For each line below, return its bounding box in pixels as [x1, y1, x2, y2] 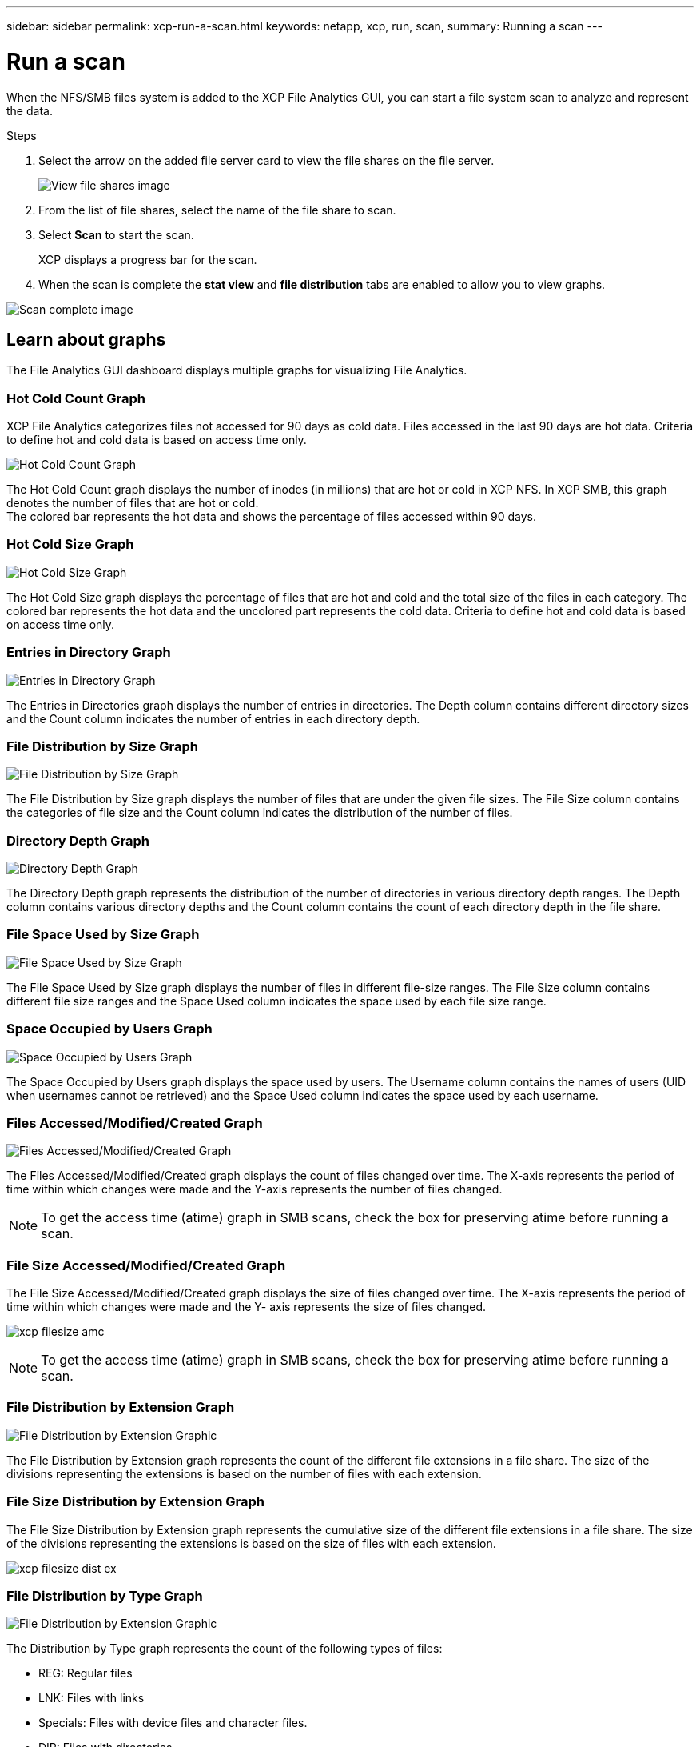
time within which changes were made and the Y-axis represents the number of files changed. [6, 1182, 503, 1197]
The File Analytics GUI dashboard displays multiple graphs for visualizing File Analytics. [6, 363, 467, 378]
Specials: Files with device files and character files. [38, 1716, 308, 1730]
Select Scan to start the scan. [38, 227, 194, 242]
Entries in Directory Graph [6, 644, 171, 661]
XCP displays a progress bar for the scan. [38, 252, 257, 266]
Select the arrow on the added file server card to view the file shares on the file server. [38, 153, 495, 167]
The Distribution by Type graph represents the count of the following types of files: [6, 1641, 443, 1656]
